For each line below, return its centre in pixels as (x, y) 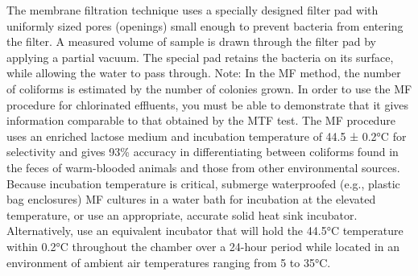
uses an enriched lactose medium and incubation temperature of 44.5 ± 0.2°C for (207, 136)
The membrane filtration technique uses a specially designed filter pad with (192, 10)
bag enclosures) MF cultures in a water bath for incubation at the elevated (191, 199)
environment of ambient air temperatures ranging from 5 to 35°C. (169, 262)
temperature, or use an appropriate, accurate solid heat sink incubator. (182, 214)
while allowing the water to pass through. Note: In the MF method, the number (204, 73)
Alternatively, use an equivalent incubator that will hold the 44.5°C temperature (205, 231)
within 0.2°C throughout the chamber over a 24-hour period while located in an (203, 246)
